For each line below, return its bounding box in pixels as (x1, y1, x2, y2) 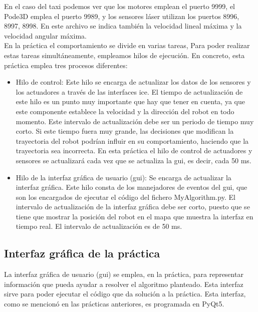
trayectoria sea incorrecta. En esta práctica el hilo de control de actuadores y (16, 145, 252, 156)
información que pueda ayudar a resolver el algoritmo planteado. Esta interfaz (4, 278, 243, 289)
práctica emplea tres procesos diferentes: (4, 60, 128, 70)
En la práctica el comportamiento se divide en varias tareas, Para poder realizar (4, 40, 250, 51)
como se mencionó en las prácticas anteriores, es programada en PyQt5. (4, 298, 224, 309)
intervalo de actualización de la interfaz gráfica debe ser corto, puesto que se (16, 201, 250, 212)
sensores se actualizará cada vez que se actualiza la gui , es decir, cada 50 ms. (16, 155, 251, 165)
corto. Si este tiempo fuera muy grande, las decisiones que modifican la (16, 126, 234, 136)
